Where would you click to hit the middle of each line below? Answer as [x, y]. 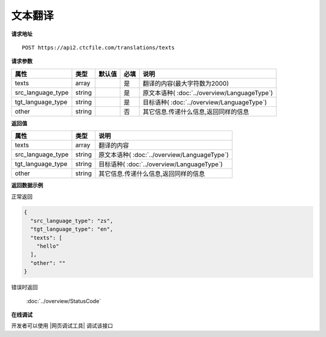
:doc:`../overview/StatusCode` [64, 301]
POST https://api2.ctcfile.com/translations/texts [98, 47]
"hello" [48, 246]
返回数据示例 [27, 185]
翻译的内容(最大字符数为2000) [186, 83]
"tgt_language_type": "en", [72, 229]
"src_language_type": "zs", [72, 221]
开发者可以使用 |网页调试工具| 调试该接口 [62, 326]
